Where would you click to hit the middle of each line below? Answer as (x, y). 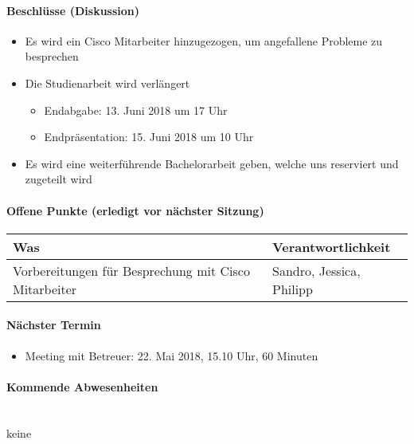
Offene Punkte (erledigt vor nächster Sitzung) (135, 210)
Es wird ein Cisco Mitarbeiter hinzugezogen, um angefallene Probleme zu (204, 40)
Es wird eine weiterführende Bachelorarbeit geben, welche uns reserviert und (212, 163)
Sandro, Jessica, (316, 270)
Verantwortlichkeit (331, 246)
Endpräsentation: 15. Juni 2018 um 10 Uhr (149, 137)
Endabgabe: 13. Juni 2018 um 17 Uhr (136, 110)
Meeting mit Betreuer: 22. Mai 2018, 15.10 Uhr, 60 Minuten (172, 355)
